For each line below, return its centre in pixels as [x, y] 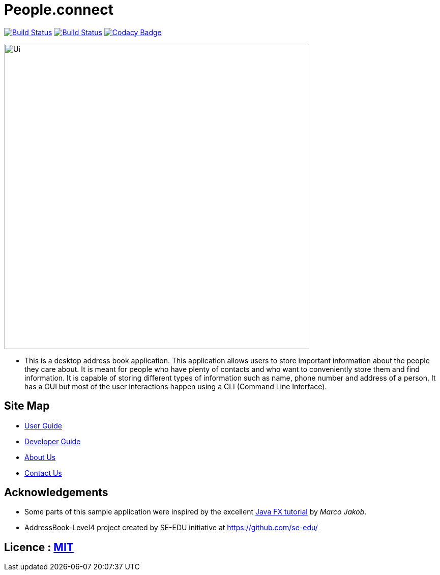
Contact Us [43, 473]
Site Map [27, 406]
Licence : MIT [39, 547]
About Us [40, 457]
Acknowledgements [56, 493]
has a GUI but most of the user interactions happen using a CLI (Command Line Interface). [176, 386]
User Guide [43, 425]
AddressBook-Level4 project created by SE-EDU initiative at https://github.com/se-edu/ [171, 528]
